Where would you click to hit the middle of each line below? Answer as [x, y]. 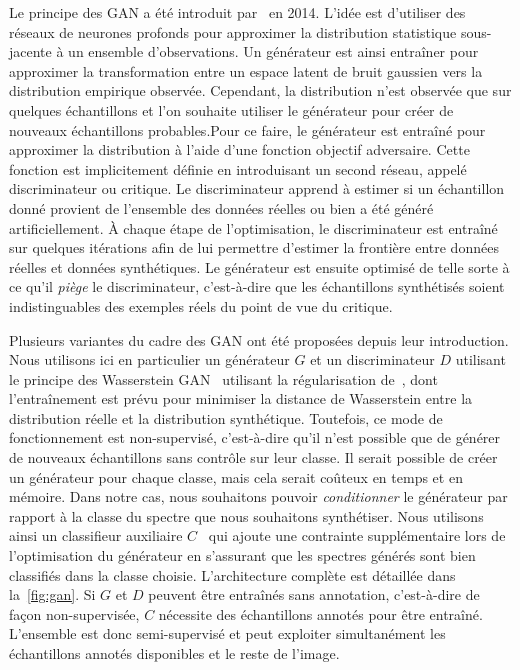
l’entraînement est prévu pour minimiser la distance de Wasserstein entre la [241, 398]
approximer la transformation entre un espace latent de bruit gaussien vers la [246, 70]
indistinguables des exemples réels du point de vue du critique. [201, 305]
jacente [30, 51]
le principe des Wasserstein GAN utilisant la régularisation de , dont [223, 378]
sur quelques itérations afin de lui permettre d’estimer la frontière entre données [254, 247]
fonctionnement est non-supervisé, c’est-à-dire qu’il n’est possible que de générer [255, 437]
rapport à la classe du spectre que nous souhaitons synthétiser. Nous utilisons [246, 515]
